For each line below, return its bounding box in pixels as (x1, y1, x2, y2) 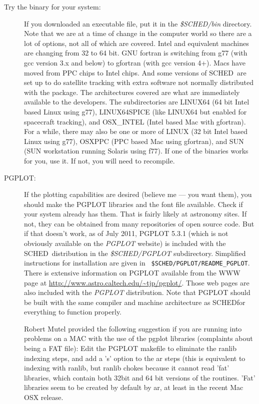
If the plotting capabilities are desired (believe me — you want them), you (24, 189, 252, 199)
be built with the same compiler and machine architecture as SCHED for (24, 296, 245, 307)
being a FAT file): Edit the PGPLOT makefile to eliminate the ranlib (24, 343, 237, 353)
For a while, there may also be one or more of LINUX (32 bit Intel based (24, 126, 248, 136)
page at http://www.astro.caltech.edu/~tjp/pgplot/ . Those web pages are (24, 277, 249, 287)
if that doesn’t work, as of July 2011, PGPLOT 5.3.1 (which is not (24, 228, 228, 238)
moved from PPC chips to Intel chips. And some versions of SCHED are (24, 67, 246, 77)
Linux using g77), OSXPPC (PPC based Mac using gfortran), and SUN (24, 135, 244, 146)
